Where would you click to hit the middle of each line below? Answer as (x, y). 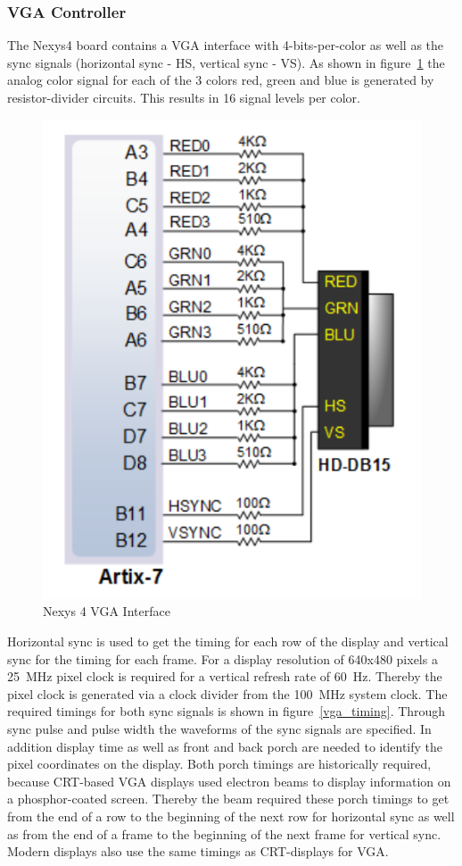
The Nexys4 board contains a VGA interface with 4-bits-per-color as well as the (226, 45)
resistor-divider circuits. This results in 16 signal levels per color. (184, 97)
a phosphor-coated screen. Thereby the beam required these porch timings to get (228, 799)
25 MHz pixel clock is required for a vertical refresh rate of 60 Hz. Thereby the (225, 676)
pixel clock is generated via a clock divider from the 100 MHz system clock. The (227, 693)
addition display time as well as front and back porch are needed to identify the (225, 746)
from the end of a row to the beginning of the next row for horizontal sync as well (231, 816)
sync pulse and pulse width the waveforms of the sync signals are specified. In (219, 728)
